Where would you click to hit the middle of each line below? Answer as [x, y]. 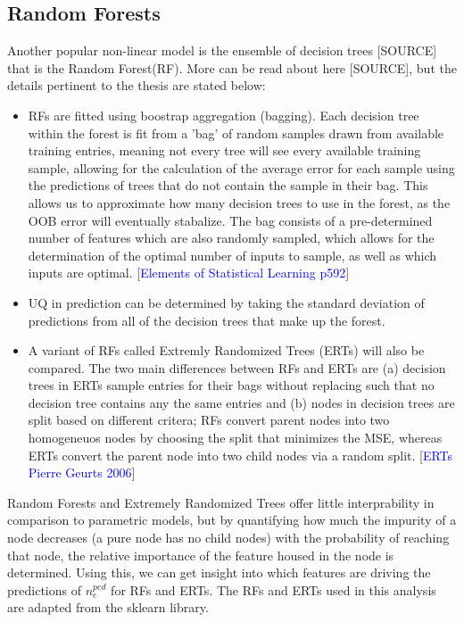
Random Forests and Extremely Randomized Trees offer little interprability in [221, 502]
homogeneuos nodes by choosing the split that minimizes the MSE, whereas [235, 438]
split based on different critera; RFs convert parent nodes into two [209, 420]
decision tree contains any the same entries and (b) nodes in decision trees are [241, 402]
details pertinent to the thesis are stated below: [137, 85]
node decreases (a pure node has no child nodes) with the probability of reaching [228, 538]
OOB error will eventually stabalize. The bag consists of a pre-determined [230, 220]
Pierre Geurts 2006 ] [82, 473]
